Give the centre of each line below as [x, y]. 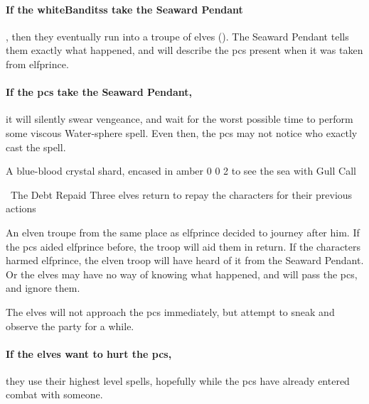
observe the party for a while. [70, 326]
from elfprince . [37, 64]
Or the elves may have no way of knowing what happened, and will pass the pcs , [182, 274]
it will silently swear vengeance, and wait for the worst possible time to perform [180, 119]
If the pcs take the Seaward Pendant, [99, 92]
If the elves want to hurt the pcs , [89, 353]
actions [21, 208]
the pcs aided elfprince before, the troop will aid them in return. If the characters [183, 246]
